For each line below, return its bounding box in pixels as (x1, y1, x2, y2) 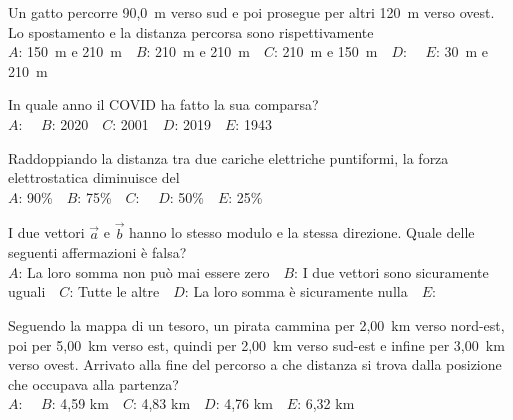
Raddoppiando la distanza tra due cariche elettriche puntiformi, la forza (8, 147, 449, 168)
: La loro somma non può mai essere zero (18, 261, 270, 282)
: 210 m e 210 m (146, 41, 250, 62)
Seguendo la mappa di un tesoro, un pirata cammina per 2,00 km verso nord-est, (8, 314, 505, 335)
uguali (8, 281, 46, 302)
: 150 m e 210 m (18, 41, 122, 62)
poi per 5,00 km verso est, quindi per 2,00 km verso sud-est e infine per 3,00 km (8, 334, 505, 355)
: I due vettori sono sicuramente (294, 261, 489, 282)
